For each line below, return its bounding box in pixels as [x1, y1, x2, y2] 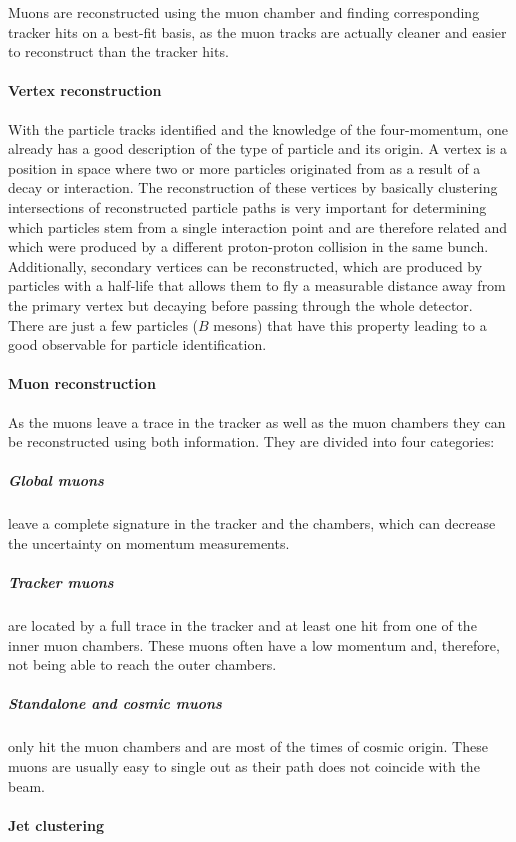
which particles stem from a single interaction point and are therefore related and [8, 216, 508, 237]
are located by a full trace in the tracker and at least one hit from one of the [8, 615, 477, 635]
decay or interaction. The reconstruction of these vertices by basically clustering [8, 177, 498, 198]
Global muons [8, 470, 104, 491]
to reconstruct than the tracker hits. [8, 41, 229, 62]
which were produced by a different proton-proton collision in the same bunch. [8, 236, 489, 257]
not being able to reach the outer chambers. [8, 654, 277, 675]
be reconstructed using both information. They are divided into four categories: [8, 431, 495, 452]
